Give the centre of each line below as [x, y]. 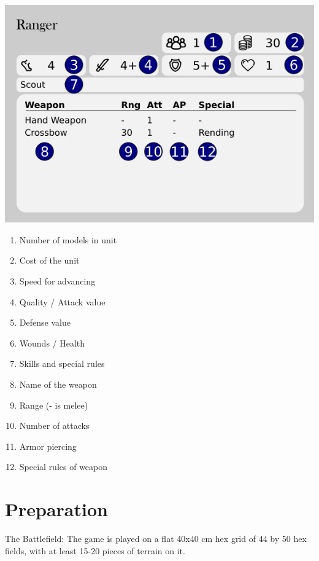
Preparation [56, 509]
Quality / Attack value [62, 301]
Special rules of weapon [63, 467]
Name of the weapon [58, 384]
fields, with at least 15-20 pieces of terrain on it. [95, 550]
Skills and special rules [62, 363]
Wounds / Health [52, 343]
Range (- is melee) [54, 405]
